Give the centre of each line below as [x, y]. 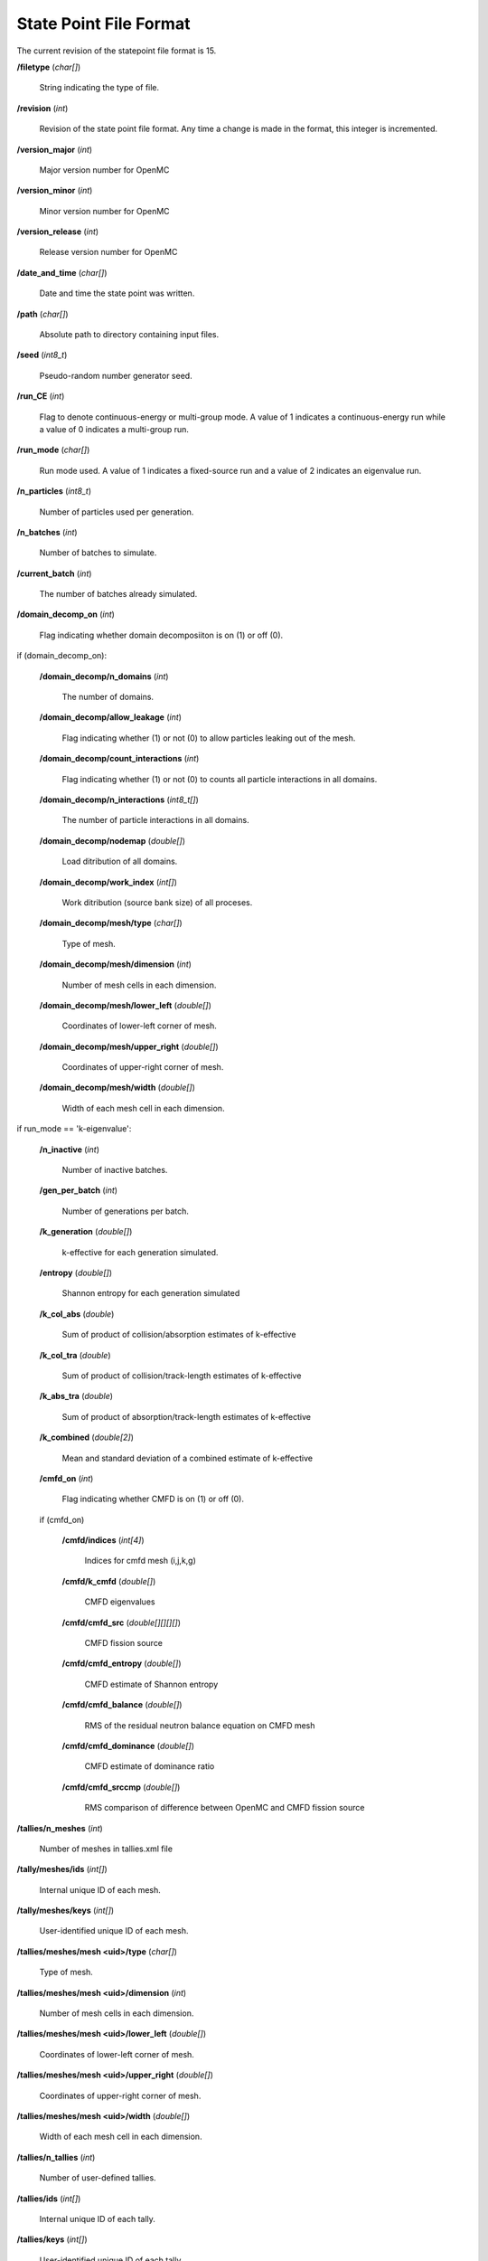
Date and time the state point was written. [117, 293]
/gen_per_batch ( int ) [78, 1190]
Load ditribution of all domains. [120, 861]
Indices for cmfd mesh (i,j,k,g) [140, 1561]
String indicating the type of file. [99, 88]
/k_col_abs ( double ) [77, 1314]
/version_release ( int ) [58, 232]
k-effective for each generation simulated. [140, 1252]
